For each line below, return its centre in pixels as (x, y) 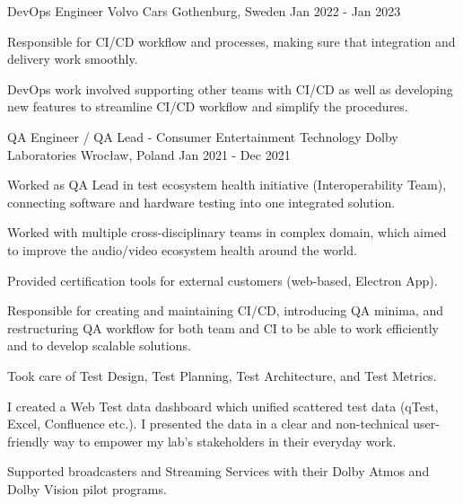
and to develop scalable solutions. (99, 345)
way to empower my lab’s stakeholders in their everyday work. (225, 441)
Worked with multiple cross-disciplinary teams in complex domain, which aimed (227, 232)
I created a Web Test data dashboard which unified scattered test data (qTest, (223, 406)
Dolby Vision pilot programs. (87, 488)
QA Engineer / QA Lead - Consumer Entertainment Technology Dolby (203, 136)
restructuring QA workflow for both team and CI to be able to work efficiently (223, 327)
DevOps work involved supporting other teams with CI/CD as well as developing (230, 88)
